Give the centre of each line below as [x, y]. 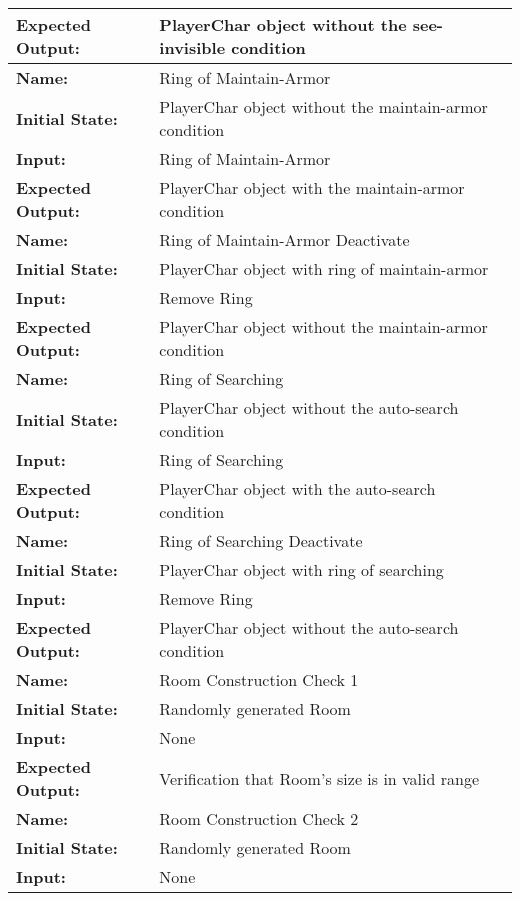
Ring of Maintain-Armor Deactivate [284, 239]
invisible [192, 47]
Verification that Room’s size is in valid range [319, 778]
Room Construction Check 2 [259, 818]
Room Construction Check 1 [259, 679]
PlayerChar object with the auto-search [297, 488]
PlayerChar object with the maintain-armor [312, 187]
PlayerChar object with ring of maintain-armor [324, 268]
